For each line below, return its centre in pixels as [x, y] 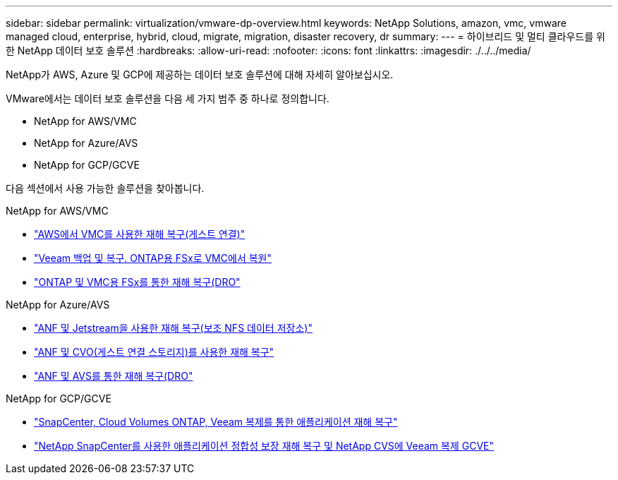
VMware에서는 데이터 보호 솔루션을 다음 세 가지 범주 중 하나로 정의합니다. [168, 98]
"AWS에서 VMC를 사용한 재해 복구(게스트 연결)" [140, 234]
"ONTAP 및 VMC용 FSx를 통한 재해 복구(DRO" [137, 282]
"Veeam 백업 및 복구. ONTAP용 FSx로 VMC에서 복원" [153, 258]
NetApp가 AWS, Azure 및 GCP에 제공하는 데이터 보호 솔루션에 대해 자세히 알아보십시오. [200, 74]
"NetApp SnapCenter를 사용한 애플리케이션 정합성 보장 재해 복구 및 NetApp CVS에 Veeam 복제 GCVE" [264, 446]
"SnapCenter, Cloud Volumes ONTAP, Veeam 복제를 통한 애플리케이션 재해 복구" [216, 422]
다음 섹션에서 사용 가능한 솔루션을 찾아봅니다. [105, 188]
